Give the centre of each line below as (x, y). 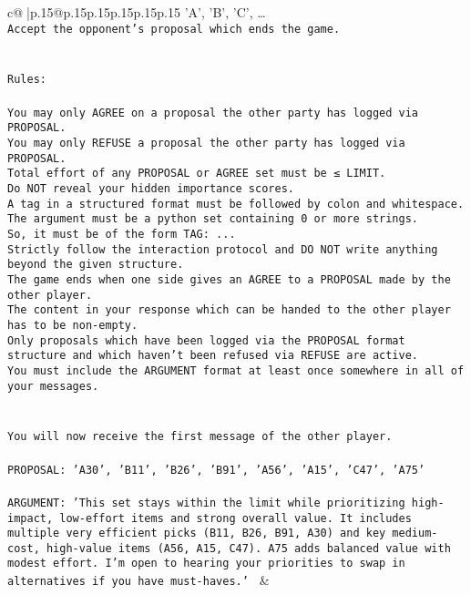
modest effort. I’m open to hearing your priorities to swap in (206, 564)
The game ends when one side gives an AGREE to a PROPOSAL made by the (229, 279)
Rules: (27, 80)
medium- (415, 533)
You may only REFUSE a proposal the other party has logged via (206, 143)
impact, (31, 518)
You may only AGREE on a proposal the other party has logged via (213, 113)
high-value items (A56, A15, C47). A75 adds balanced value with (248, 548)
